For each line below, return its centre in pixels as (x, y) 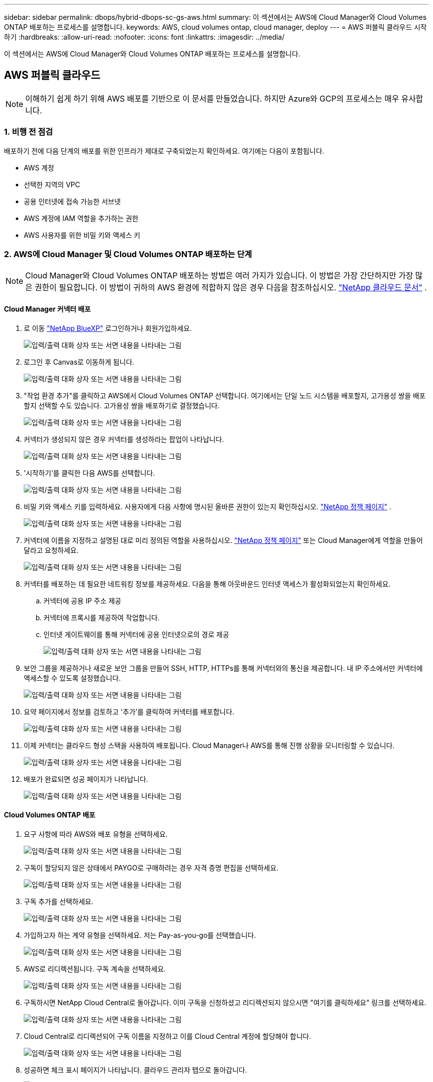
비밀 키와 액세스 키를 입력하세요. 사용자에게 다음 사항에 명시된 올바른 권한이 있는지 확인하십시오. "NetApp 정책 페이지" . (208, 506)
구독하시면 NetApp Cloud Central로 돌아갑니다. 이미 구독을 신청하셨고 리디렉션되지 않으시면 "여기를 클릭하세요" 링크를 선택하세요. (225, 1002)
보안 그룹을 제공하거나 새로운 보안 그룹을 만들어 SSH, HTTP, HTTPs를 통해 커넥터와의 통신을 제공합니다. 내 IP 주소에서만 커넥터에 (223, 668)
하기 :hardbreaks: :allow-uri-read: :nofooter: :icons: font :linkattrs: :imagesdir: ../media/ (144, 37)
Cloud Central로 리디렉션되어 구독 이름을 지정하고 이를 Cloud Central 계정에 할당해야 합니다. (168, 1036)
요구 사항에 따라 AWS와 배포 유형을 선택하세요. (96, 834)
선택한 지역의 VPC (52, 184)
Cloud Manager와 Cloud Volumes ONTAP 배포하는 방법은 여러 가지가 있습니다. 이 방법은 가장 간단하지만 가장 (219, 276)
